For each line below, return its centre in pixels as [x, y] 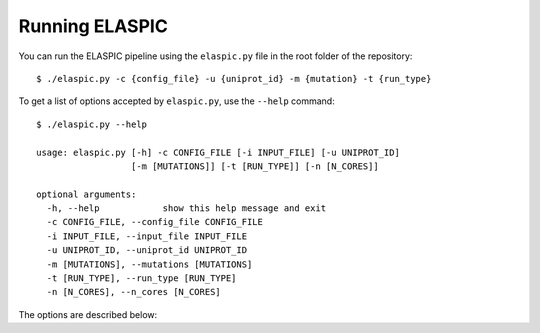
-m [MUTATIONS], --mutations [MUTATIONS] [149, 264]
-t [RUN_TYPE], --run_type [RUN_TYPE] [141, 278]
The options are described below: [88, 314]
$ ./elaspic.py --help [92, 124]
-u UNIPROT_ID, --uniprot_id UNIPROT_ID [147, 250]
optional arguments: [86, 194]
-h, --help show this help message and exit [186, 208]
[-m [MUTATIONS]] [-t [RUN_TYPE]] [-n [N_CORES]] [254, 166]
